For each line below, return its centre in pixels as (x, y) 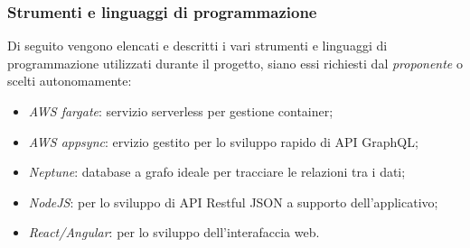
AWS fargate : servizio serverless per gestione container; (181, 111)
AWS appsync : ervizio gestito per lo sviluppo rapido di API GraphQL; (223, 141)
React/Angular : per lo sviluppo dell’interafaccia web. (174, 232)
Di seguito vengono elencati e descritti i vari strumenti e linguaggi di (197, 46)
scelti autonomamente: (70, 81)
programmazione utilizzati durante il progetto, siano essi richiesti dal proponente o (235, 63)
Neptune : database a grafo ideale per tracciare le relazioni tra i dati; (217, 172)
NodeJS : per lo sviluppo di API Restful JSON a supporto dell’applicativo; (233, 202)
